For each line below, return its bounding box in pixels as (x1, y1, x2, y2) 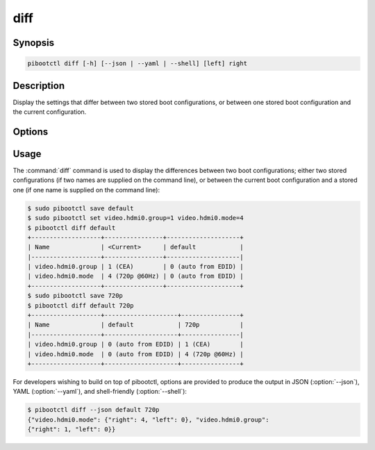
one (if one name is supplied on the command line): (12, 185, 160, 194)
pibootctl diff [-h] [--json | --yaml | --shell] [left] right (27, 60, 248, 67)
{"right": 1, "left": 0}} (27, 426, 116, 433)
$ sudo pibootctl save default (27, 204, 135, 212)
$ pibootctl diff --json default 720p (27, 406, 160, 414)
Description (12, 80, 65, 92)
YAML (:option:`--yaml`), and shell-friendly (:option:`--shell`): (12, 387, 187, 396)
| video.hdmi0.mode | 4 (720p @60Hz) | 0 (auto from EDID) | (27, 272, 244, 281)
